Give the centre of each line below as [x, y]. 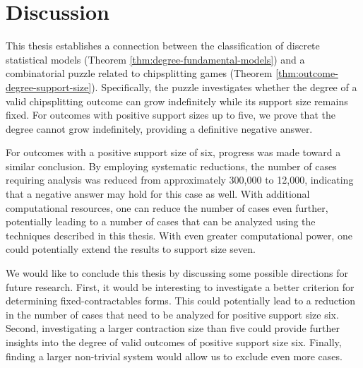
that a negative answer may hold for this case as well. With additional [158, 194]
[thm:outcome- [307, 73]
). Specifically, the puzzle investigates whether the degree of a [224, 87]
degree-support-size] [49, 87]
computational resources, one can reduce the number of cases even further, [167, 207]
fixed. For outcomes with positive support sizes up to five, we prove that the [171, 115]
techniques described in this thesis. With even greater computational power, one [179, 235]
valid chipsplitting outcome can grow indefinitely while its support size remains [177, 101]
